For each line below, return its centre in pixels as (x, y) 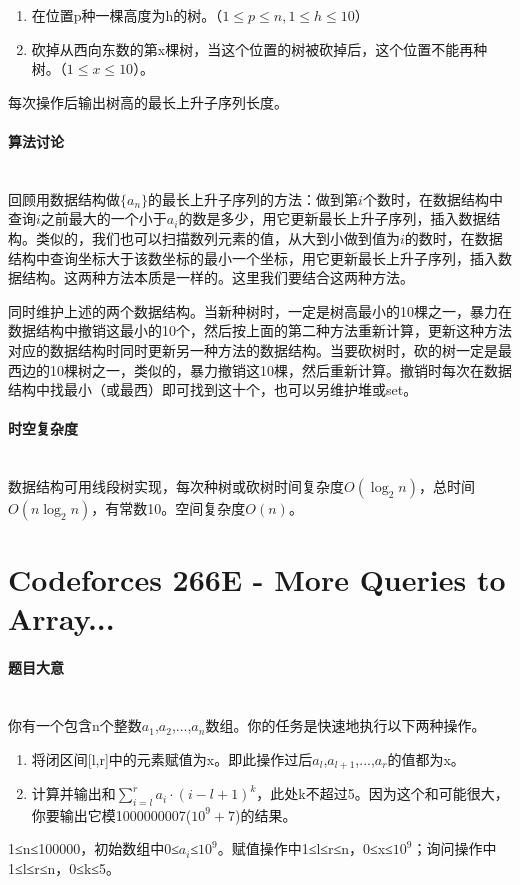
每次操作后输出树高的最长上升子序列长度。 (148, 101)
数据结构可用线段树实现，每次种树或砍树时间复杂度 (176, 486)
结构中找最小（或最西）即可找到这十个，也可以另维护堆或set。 (213, 389)
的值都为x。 (426, 758)
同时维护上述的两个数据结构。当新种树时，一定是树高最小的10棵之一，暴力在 (260, 310)
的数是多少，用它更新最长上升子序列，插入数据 (332, 218)
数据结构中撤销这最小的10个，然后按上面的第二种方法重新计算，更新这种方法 (260, 330)
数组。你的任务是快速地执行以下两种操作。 (345, 725)
